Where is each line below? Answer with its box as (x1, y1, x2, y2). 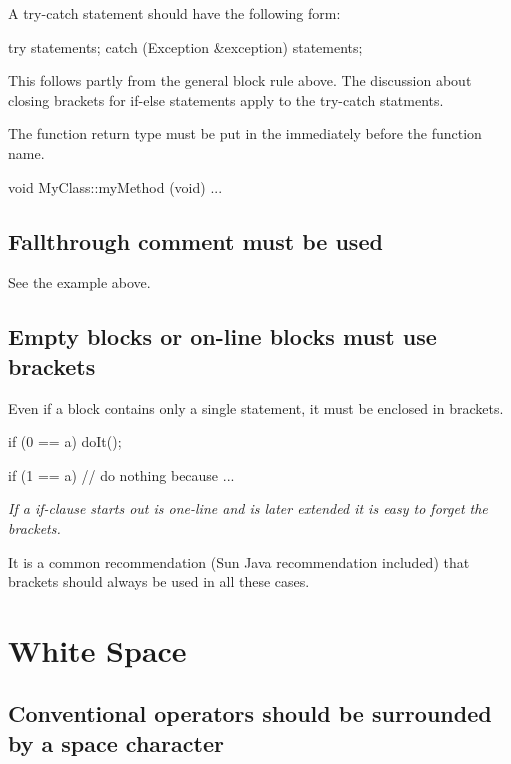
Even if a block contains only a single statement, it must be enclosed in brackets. (8, 397, 504, 418)
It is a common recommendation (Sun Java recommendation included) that (8, 551, 470, 572)
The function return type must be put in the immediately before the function (8, 123, 482, 144)
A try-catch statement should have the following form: (8, 3, 341, 23)
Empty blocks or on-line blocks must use (8, 321, 437, 352)
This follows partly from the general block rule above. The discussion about (8, 70, 472, 91)
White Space (8, 629, 187, 670)
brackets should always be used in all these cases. (8, 571, 310, 592)
